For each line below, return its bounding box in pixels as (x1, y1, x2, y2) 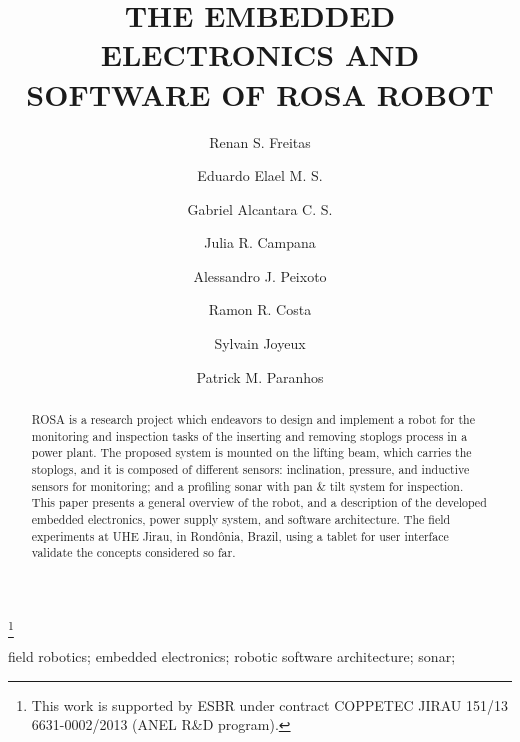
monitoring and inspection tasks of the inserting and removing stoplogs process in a (31, 427, 468, 444)
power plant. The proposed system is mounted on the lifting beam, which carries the (31, 444, 472, 461)
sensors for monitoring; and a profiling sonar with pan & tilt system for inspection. (31, 477, 464, 494)
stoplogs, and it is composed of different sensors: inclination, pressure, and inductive (31, 461, 470, 478)
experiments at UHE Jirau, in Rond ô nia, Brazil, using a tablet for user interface (31, 527, 449, 544)
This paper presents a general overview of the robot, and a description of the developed (31, 494, 487, 511)
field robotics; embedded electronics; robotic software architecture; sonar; (8, 646, 456, 667)
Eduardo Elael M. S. (197, 165, 323, 186)
